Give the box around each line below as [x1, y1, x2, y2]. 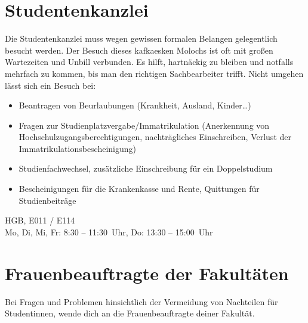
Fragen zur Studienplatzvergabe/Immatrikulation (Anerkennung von [19, 119, 270, 131]
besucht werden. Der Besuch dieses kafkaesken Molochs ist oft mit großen [5, 44, 273, 56]
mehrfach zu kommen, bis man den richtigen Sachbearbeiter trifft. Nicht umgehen [5, 67, 304, 79]
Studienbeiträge [19, 194, 76, 206]
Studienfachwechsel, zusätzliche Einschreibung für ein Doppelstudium [19, 162, 273, 175]
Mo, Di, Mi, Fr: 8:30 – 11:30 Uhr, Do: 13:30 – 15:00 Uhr [5, 225, 213, 238]
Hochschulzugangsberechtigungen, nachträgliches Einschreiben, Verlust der [19, 131, 291, 143]
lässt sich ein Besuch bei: [5, 79, 96, 91]
